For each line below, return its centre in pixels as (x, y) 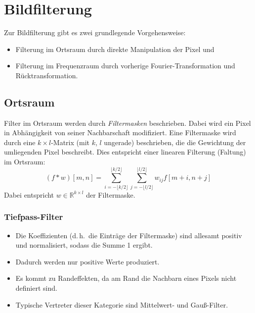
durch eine (20, 142)
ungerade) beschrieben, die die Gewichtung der (175, 142)
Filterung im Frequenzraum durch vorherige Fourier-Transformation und (125, 66)
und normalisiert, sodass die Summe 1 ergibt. (84, 245)
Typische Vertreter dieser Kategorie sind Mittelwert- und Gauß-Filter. (122, 304)
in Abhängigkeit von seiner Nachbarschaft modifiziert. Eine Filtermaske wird (120, 132)
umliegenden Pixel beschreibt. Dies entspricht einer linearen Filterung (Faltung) (125, 152)
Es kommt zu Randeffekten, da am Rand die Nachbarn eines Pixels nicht (126, 278)
